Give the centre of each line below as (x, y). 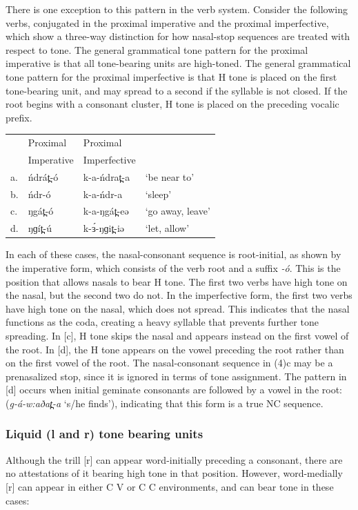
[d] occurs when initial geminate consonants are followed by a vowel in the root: (174, 390)
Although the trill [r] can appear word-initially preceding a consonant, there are (174, 459)
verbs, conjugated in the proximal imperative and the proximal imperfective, (167, 22)
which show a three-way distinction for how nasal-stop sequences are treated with (178, 36)
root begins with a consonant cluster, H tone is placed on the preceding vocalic (172, 104)
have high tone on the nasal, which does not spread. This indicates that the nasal (178, 308)
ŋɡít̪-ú (40, 228)
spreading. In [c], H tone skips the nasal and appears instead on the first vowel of (177, 335)
